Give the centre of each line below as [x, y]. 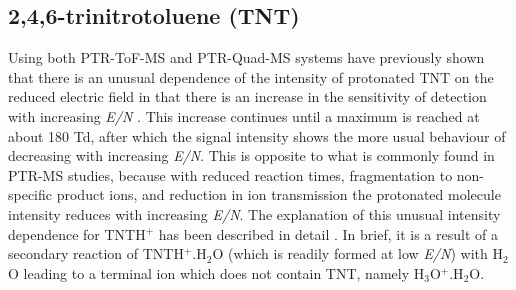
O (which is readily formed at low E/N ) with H [357, 253]
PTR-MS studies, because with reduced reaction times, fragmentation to [230, 174]
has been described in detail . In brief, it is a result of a [328, 233]
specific [30, 194]
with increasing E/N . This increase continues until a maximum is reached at [244, 115]
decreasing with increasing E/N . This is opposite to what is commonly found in [251, 155]
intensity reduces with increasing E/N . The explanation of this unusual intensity [254, 213]
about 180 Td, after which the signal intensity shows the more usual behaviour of [257, 135]
